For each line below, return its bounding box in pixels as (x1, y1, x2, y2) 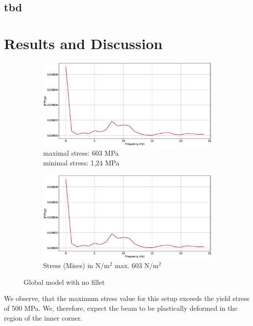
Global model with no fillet (24, 276, 105, 287)
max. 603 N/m (115, 260, 159, 271)
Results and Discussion (4, 33, 163, 53)
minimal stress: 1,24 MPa (43, 158, 120, 168)
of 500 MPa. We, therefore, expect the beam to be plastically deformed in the (4, 303, 237, 313)
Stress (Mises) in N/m (43, 260, 110, 271)
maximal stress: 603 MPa (43, 148, 119, 158)
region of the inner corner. (4, 312, 83, 323)
